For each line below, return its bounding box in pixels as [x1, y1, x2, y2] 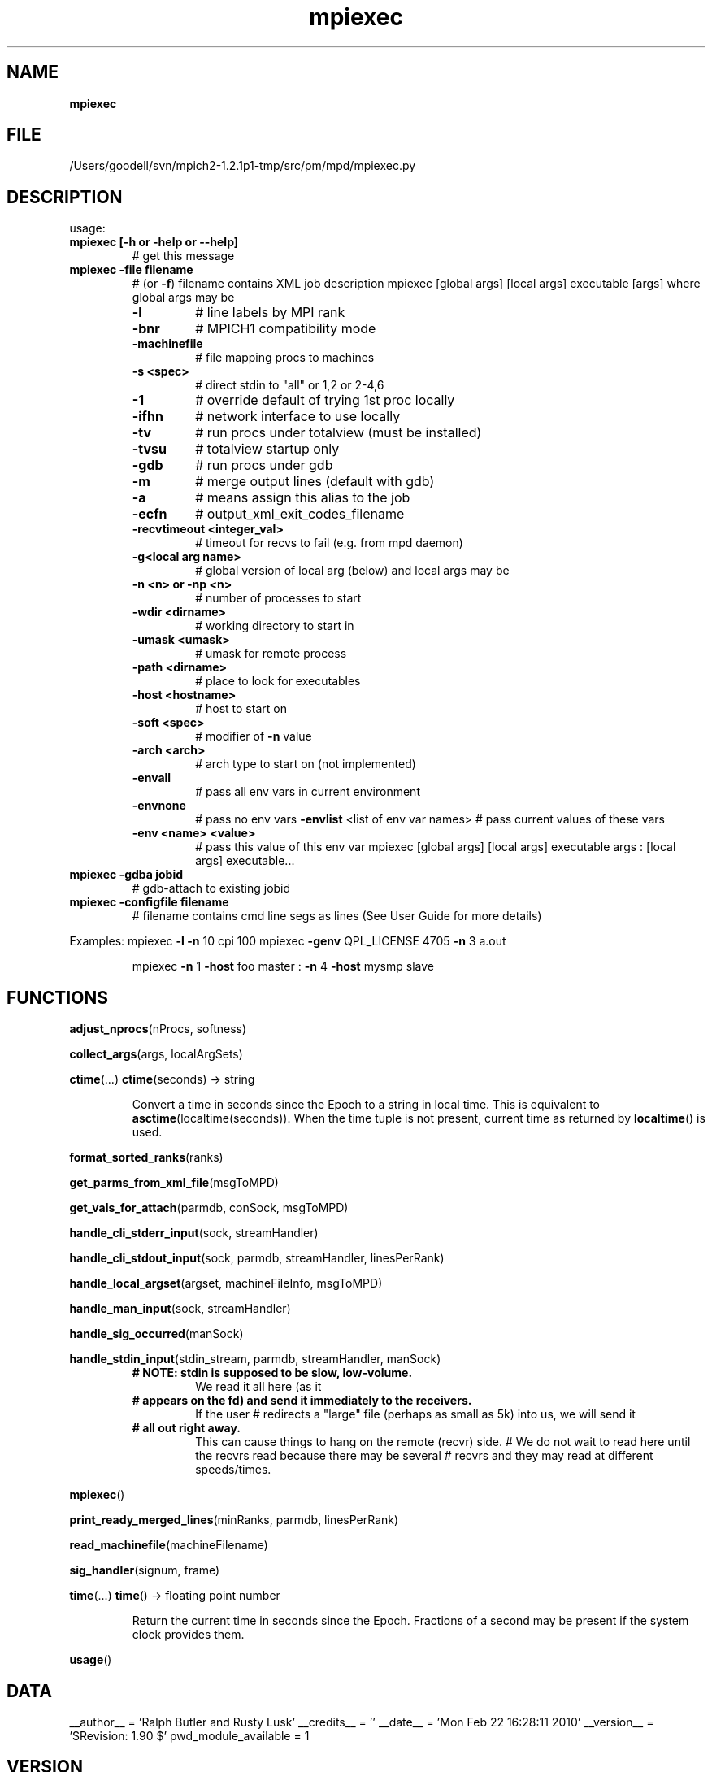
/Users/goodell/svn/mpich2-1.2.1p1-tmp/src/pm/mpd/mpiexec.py [69, 159, 416, 173]
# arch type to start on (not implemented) [195, 757, 416, 771]
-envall [132, 771, 171, 785]
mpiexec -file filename [69, 263, 193, 277]
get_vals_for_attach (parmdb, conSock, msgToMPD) [69, 1201, 349, 1215]
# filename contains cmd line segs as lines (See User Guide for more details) [132, 909, 542, 923]
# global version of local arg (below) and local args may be [195, 563, 510, 578]
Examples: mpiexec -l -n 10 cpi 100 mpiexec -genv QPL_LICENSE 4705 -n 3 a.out [69, 934, 506, 949]
